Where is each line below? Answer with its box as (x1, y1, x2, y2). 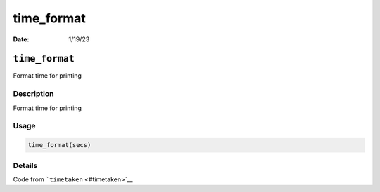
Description (13, 89, 54, 99)
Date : (13, 35, 30, 43)
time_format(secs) (27, 141, 91, 149)
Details (13, 160, 38, 170)
